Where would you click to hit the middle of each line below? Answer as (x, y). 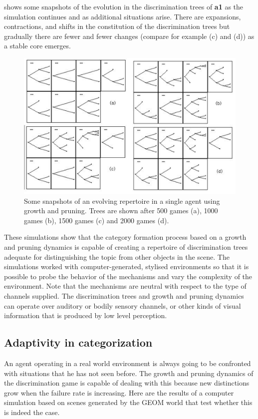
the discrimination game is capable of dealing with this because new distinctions (127, 383)
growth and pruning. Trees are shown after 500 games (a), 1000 (121, 210)
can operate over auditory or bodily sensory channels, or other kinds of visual (123, 305)
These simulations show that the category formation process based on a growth (125, 237)
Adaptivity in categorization (78, 342)
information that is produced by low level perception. (86, 315)
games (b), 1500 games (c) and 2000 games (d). (97, 220)
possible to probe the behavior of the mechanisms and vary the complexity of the (128, 276)
